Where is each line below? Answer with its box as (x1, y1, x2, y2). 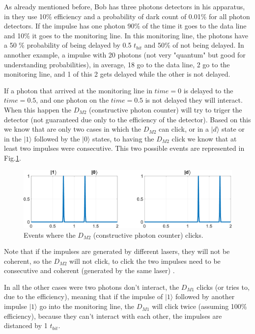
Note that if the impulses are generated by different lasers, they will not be (4, 246, 230, 256)
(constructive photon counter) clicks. (93, 229, 203, 240)
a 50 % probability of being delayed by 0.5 (4, 40, 132, 50)
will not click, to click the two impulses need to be (69, 255, 221, 266)
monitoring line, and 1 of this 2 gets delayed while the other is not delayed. (4, 69, 230, 79)
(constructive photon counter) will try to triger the (89, 104, 242, 114)
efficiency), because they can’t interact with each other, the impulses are (4, 310, 222, 321)
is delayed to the (183, 85, 233, 95)
